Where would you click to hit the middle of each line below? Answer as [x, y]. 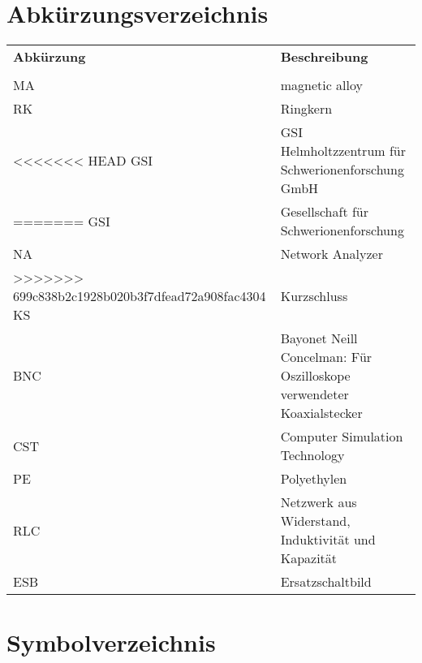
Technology [312, 455]
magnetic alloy [322, 85]
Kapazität [309, 558]
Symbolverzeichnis [111, 642]
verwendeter [314, 394]
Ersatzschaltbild [326, 582]
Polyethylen [314, 479]
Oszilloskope [315, 376]
